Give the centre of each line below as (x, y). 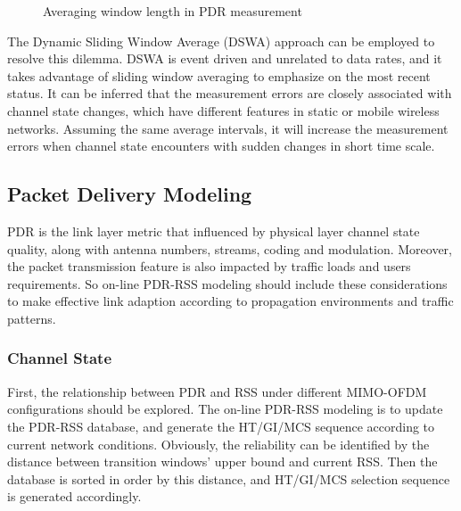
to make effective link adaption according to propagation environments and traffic (230, 301)
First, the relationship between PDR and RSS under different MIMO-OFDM (217, 391)
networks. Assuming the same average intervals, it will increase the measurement (228, 128)
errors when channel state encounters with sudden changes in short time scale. (221, 146)
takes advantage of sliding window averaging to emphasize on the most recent (219, 75)
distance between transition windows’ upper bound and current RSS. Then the (222, 462)
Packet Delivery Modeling (130, 194)
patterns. (32, 318)
